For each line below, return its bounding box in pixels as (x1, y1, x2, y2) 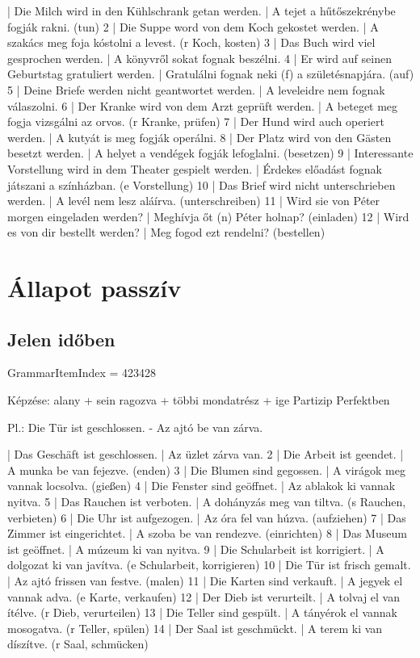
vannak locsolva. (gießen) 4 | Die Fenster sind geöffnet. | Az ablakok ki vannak (7, 477, 396, 494)
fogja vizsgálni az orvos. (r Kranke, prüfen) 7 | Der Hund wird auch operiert (7, 113, 384, 130)
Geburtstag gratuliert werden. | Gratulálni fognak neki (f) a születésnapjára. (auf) (7, 65, 414, 82)
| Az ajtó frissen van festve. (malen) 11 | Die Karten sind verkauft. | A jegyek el (7, 572, 403, 589)
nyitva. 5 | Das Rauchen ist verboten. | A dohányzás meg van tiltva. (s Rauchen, (7, 493, 406, 510)
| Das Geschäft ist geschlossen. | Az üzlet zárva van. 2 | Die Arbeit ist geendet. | (7, 446, 404, 463)
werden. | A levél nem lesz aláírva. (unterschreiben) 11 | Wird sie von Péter (7, 192, 380, 209)
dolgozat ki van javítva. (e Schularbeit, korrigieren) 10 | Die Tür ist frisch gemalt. (7, 556, 411, 573)
